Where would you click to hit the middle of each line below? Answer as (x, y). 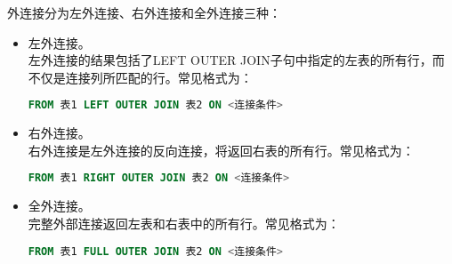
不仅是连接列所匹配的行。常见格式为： (140, 77)
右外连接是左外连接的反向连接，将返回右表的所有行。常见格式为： (221, 150)
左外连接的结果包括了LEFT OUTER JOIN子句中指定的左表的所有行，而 (236, 60)
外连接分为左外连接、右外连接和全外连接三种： (144, 12)
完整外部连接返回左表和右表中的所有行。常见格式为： (184, 223)
